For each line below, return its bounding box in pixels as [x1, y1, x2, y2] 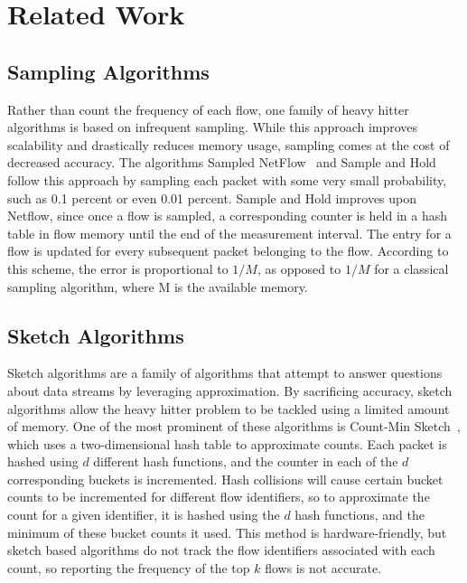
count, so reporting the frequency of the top [7, 558, 250, 577]
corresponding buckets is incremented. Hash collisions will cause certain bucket [7, 469, 444, 488]
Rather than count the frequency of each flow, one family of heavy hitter [7, 99, 409, 118]
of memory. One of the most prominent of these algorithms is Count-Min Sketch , [7, 417, 461, 436]
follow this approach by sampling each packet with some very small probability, [7, 170, 447, 189]
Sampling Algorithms [7, 57, 210, 85]
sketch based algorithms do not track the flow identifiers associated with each [7, 541, 435, 559]
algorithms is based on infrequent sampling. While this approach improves [7, 118, 418, 136]
